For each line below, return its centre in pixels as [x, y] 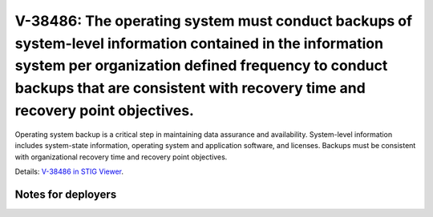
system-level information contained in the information [199, 43]
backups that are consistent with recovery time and [190, 88]
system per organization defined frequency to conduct [201, 66]
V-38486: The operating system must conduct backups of [214, 21]
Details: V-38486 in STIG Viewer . [69, 171]
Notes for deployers [66, 194]
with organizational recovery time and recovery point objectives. [121, 157]
